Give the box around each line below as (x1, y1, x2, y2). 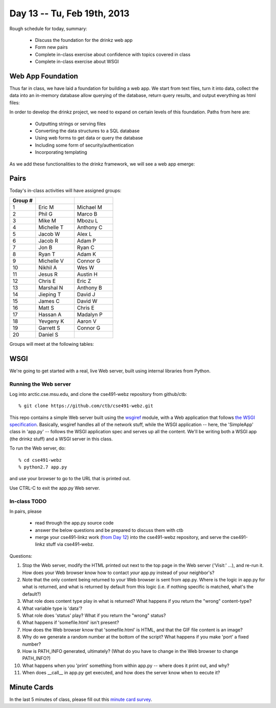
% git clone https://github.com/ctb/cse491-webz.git (18, 403, 153, 409)
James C (38, 297, 60, 304)
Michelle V (38, 257, 64, 264)
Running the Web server (9, 381, 71, 388)
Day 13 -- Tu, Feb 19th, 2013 (9, 8, 130, 19)
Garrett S (38, 324, 60, 332)
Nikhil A (38, 264, 57, 271)
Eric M (38, 203, 54, 210)
